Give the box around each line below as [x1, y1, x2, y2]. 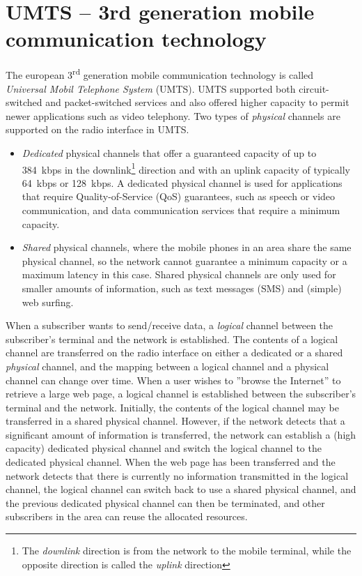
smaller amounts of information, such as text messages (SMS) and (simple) [22, 280, 342, 295]
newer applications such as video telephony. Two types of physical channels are [6, 108, 340, 123]
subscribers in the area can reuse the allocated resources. [6, 509, 248, 524]
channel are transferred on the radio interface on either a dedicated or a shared [6, 345, 343, 360]
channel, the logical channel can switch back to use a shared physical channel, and [6, 482, 356, 497]
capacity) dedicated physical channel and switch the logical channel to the [6, 441, 322, 455]
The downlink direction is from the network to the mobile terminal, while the [22, 543, 352, 558]
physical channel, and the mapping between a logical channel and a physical [6, 358, 329, 373]
